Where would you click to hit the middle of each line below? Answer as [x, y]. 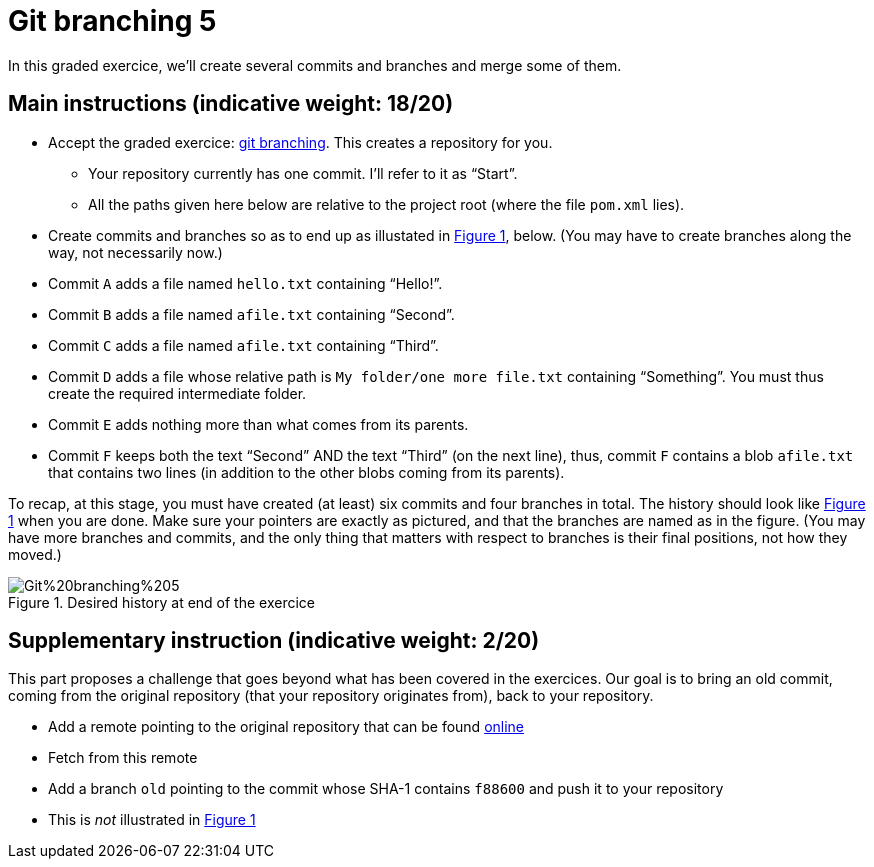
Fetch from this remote [123, 758]
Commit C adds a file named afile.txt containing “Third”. [243, 345]
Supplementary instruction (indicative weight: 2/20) [274, 641]
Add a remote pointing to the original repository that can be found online [286, 727]
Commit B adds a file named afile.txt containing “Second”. [251, 314]
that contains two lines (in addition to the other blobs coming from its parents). [306, 472]
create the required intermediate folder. [177, 393]
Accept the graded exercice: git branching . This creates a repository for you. [300, 142]
